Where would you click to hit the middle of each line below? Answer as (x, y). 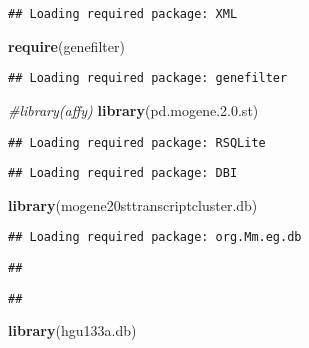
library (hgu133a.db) (72, 330)
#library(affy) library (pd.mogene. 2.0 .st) (133, 109)
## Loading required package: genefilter (148, 78)
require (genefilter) (66, 45)
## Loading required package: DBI (123, 173)
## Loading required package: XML (123, 14)
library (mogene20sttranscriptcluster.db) (133, 204)
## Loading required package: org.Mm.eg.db (155, 237)
